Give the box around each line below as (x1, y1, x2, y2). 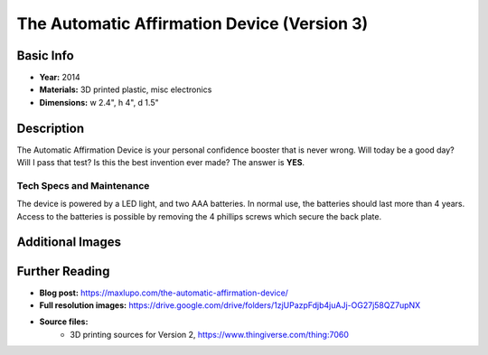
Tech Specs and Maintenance (16, 179, 150, 192)
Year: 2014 (39, 72, 80, 83)
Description (16, 120, 85, 135)
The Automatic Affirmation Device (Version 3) (16, 14, 369, 33)
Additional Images (16, 235, 122, 250)
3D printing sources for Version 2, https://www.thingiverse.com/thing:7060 (70, 329, 350, 340)
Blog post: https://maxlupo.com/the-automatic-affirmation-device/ (39, 287, 289, 298)
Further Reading (16, 263, 110, 279)
